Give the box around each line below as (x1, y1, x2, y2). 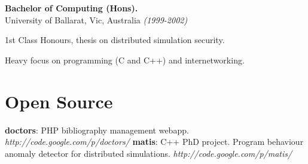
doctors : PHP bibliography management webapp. (5, 123, 189, 136)
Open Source (5, 89, 113, 113)
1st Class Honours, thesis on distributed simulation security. (5, 34, 225, 46)
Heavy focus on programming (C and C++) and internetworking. (5, 53, 245, 66)
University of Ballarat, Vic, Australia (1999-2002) (5, 13, 188, 26)
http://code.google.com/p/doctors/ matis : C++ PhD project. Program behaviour (5, 135, 304, 148)
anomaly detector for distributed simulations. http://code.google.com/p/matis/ (5, 147, 292, 159)
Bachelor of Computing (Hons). (5, 2, 138, 14)
